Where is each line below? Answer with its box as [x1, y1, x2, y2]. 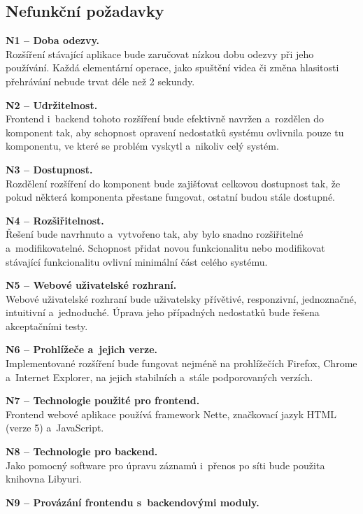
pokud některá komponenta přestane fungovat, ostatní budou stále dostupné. [6, 190, 336, 204]
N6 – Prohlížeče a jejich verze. [6, 342, 158, 357]
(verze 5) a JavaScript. [6, 420, 104, 435]
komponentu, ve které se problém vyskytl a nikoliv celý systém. [6, 138, 279, 153]
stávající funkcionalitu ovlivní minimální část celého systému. [6, 254, 268, 269]
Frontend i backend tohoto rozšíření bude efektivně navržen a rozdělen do [6, 111, 325, 126]
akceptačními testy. [6, 318, 88, 333]
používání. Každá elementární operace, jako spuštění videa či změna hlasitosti [6, 60, 339, 75]
